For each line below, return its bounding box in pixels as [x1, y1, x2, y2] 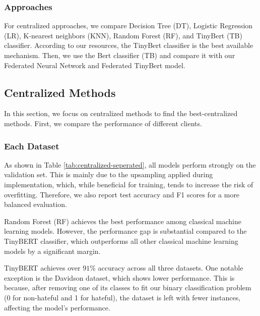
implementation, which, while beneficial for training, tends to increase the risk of [4, 179, 253, 189]
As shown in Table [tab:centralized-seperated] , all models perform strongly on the [4, 159, 256, 170]
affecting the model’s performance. [4, 302, 110, 312]
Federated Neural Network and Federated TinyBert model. [4, 60, 185, 70]
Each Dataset [4, 139, 59, 152]
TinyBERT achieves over [4, 262, 81, 273]
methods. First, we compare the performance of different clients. [4, 118, 202, 128]
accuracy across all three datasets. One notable [98, 262, 243, 273]
